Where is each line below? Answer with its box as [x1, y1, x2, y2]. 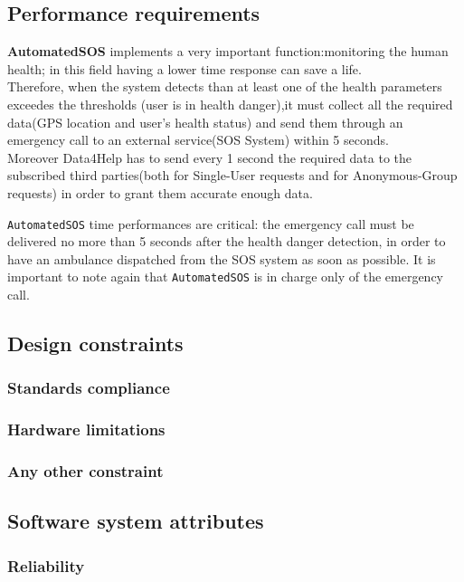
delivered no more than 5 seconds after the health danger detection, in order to [7, 232, 446, 251]
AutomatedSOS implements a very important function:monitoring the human [7, 42, 449, 61]
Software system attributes [7, 507, 264, 535]
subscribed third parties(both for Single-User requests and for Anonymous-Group [7, 166, 458, 185]
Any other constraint [7, 460, 164, 482]
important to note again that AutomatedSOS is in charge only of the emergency [7, 267, 443, 286]
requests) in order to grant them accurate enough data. [7, 183, 313, 202]
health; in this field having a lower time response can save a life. [7, 59, 362, 78]
